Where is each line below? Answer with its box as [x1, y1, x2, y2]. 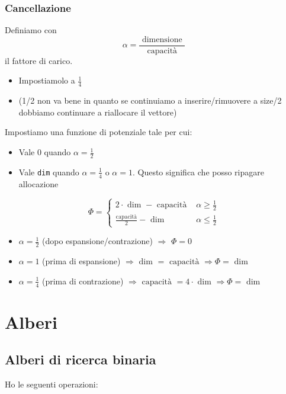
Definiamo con [5, 24, 57, 36]
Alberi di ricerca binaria [5, 350, 156, 369]
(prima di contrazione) [41, 274, 124, 287]
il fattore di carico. [5, 54, 73, 66]
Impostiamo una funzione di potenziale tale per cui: [5, 126, 192, 138]
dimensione [142, 35, 182, 44]
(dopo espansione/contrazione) [41, 235, 153, 247]
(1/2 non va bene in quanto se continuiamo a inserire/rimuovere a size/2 [18, 94, 282, 107]
